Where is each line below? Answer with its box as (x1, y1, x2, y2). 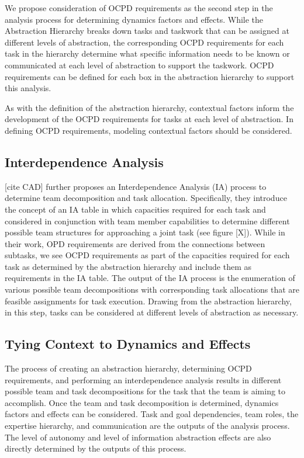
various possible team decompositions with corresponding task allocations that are (5, 283, 299, 296)
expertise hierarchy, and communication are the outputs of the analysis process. (5, 419, 290, 432)
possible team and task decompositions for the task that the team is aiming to (5, 385, 286, 397)
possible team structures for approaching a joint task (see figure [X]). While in (5, 226, 285, 238)
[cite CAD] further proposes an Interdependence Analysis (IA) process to (5, 180, 267, 192)
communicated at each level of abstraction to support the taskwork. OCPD (5, 58, 274, 71)
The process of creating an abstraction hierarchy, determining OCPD (5, 362, 252, 374)
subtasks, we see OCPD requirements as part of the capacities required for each (5, 249, 290, 261)
